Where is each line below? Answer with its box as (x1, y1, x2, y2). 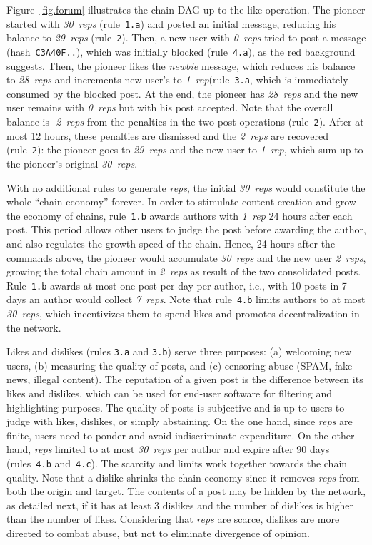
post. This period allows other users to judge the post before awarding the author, (6, 222, 366, 237)
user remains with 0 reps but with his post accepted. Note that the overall (6, 100, 333, 115)
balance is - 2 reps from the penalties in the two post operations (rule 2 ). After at (6, 114, 364, 128)
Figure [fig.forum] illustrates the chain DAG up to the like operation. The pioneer (6, 2, 366, 16)
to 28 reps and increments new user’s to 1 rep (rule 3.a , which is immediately (6, 72, 348, 87)
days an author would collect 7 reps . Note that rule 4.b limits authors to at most (6, 292, 366, 307)
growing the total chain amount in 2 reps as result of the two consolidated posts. (6, 264, 361, 279)
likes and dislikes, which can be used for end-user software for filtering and (6, 386, 333, 401)
